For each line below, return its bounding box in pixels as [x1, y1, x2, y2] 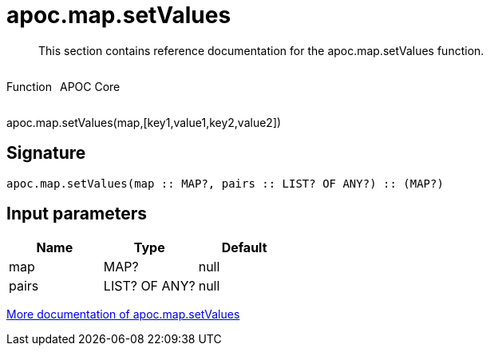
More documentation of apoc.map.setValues [6, 307, 240, 322]
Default [221, 239, 267, 256]
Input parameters [6, 204, 148, 224]
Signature [6, 143, 86, 164]
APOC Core [59, 79, 121, 93]
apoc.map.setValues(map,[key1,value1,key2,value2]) [6, 115, 282, 129]
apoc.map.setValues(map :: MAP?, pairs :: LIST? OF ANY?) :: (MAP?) [6, 176, 444, 190]
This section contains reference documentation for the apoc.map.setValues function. [38, 43, 484, 57]
